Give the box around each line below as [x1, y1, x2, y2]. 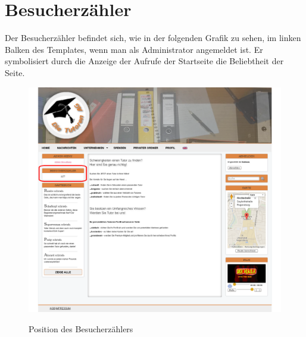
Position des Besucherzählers [29, 322, 133, 335]
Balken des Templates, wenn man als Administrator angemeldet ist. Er [5, 43, 263, 55]
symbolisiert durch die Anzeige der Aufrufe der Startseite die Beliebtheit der [5, 55, 284, 67]
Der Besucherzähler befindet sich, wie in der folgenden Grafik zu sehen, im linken [5, 32, 301, 44]
